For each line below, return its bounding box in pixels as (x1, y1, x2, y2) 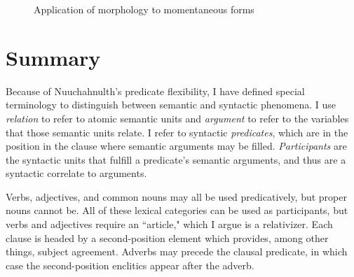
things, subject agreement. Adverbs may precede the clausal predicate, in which (6, 244, 348, 259)
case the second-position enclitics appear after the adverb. (6, 257, 254, 272)
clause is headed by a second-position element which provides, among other (6, 230, 329, 245)
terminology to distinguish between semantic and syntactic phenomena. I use (6, 97, 336, 112)
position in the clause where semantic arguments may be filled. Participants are (6, 138, 347, 153)
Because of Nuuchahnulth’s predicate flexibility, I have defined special (6, 83, 305, 98)
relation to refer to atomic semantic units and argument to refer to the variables (6, 111, 349, 125)
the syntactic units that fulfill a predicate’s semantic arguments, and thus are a (6, 152, 346, 166)
